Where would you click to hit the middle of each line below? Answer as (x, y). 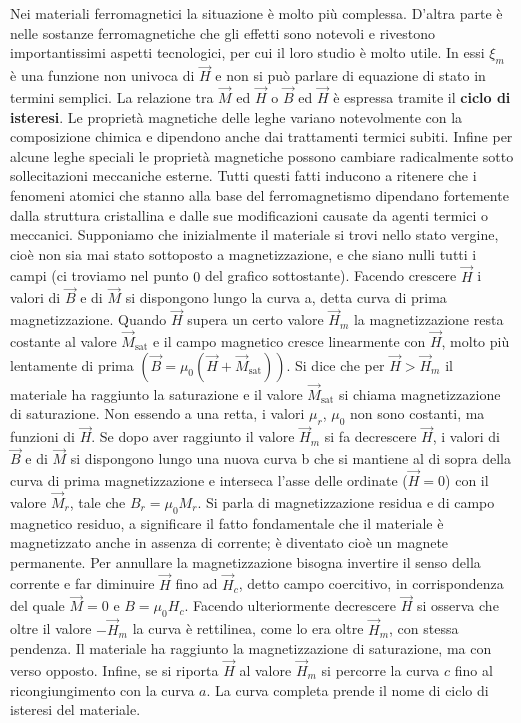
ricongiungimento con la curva (102, 689)
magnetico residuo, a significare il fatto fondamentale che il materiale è (227, 522)
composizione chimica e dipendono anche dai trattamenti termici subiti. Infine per (261, 136)
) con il (467, 480)
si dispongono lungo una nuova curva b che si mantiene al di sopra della (291, 458)
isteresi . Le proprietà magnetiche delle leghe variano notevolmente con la (236, 116)
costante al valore (63, 341)
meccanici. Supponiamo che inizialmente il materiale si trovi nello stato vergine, (254, 234)
